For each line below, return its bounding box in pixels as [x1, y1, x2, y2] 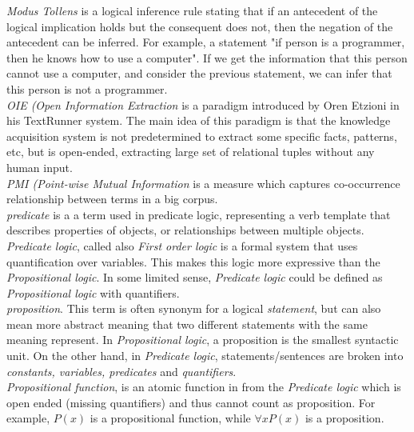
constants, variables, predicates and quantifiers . [6, 362, 237, 379]
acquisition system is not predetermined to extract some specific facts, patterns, [6, 127, 397, 144]
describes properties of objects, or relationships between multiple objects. [6, 222, 364, 238]
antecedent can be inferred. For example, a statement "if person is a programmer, [6, 34, 405, 50]
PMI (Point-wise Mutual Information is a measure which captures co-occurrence [6, 174, 400, 191]
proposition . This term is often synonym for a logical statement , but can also [6, 300, 381, 317]
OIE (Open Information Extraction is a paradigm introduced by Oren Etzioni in [6, 96, 400, 113]
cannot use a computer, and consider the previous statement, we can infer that [6, 65, 392, 82]
